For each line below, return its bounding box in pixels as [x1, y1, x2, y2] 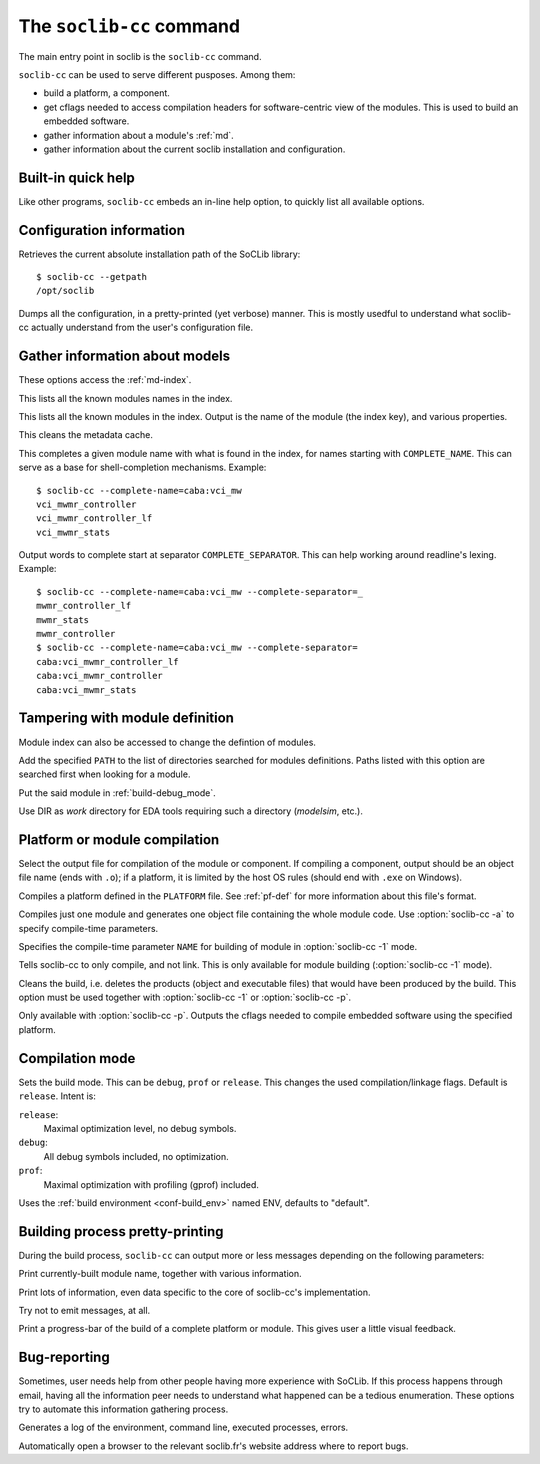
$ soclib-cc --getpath [36, 271, 148, 283]
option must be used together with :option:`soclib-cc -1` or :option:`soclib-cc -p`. [18, 991, 352, 1004]
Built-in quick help [18, 169, 135, 186]
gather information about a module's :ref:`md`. [43, 129, 234, 141]
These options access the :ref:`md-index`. [18, 374, 192, 386]
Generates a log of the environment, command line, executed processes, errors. [18, 1421, 349, 1434]
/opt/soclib [36, 285, 95, 297]
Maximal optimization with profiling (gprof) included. [43, 1178, 259, 1190]
